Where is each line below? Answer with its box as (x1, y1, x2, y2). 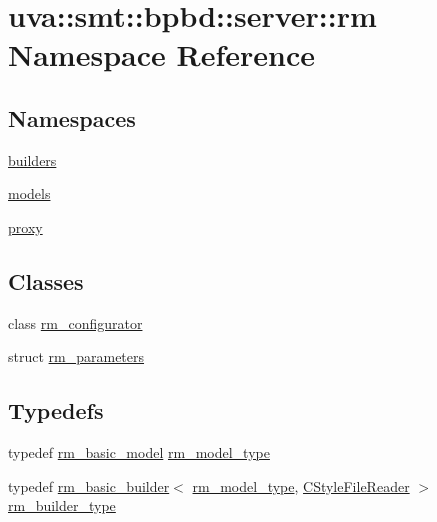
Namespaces (8, 102, 136, 133)
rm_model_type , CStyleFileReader (192, 475, 410, 496)
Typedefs (8, 395, 104, 426)
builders (8, 149, 57, 170)
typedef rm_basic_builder (8, 475, 170, 496)
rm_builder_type (8, 495, 116, 516)
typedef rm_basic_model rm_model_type (8, 442, 270, 463)
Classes (8, 265, 84, 296)
